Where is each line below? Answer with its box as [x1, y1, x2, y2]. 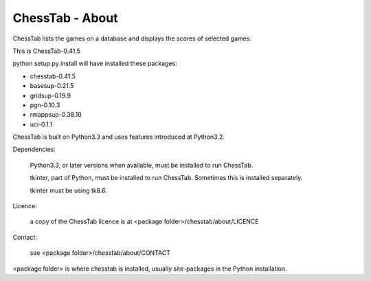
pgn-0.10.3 [30, 100, 60, 109]
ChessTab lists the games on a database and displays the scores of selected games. [12, 34, 252, 43]
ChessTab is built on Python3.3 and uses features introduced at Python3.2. [12, 133, 225, 141]
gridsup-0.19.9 [30, 91, 71, 100]
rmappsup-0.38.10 [30, 111, 82, 119]
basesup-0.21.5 [30, 82, 74, 90]
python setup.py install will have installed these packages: [12, 59, 178, 68]
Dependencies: [12, 145, 56, 154]
